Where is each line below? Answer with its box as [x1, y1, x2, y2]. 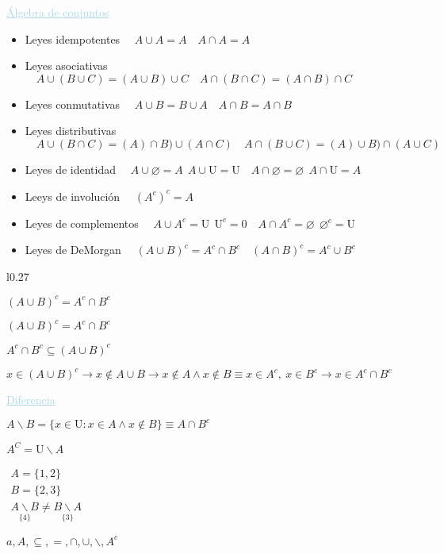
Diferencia [6, 391, 55, 408]
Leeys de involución [25, 187, 121, 204]
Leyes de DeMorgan [25, 241, 121, 258]
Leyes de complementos [25, 214, 139, 231]
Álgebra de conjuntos [6, 4, 109, 20]
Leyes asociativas [25, 57, 108, 74]
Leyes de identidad [25, 160, 117, 177]
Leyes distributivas [25, 122, 117, 139]
